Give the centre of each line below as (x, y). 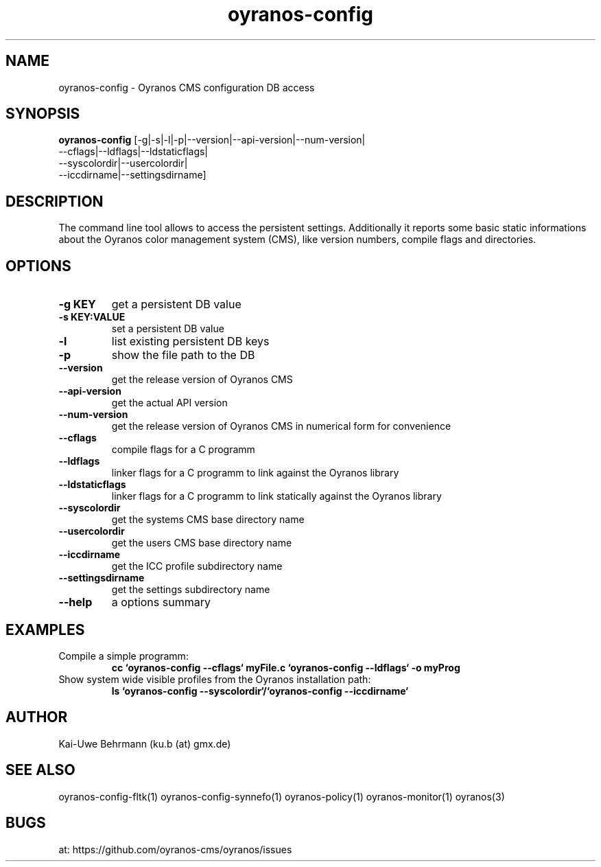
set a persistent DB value (168, 329)
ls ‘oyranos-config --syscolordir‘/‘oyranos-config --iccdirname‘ (260, 691)
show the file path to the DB (183, 355)
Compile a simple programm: (123, 656)
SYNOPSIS (43, 114)
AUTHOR (37, 717)
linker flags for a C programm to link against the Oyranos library (255, 473)
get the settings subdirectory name (191, 590)
